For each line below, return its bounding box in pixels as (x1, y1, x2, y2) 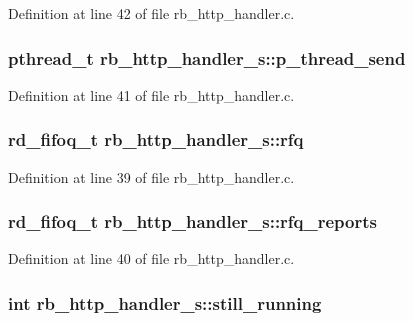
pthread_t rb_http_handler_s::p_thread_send (8, 45, 406, 70)
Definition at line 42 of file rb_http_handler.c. (8, 3, 295, 23)
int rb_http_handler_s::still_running (8, 290, 322, 315)
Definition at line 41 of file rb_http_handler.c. (8, 84, 295, 105)
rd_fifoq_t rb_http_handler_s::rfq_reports (8, 209, 378, 234)
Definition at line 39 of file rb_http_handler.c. (8, 166, 295, 187)
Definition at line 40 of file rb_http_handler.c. (8, 248, 295, 269)
